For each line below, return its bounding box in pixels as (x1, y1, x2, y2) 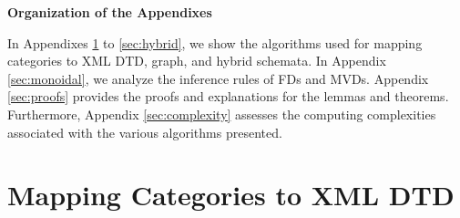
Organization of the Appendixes (7, 3, 212, 21)
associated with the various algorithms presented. (7, 122, 282, 141)
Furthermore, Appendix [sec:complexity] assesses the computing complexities (7, 104, 436, 123)
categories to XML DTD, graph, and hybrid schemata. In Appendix (7, 51, 386, 70)
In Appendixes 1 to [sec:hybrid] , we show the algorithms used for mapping (7, 33, 423, 52)
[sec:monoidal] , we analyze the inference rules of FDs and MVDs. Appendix (7, 68, 429, 88)
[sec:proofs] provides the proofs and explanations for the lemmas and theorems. (7, 87, 449, 106)
